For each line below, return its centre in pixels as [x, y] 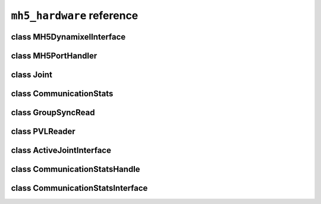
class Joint [32, 75]
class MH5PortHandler [54, 55]
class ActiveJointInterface [61, 150]
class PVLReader [43, 131]
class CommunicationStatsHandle [75, 169]
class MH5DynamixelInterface [68, 36]
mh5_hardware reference [75, 15]
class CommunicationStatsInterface [79, 188]
